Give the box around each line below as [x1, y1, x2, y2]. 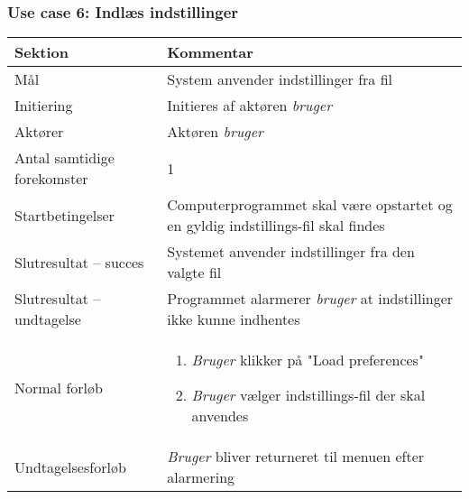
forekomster [14, 168, 88, 189]
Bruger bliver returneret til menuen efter [167, 446, 425, 467]
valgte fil [167, 262, 222, 283]
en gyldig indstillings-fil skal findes [167, 215, 385, 236]
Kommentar [167, 42, 253, 63]
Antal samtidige [14, 147, 115, 169]
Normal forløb [14, 377, 103, 399]
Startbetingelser [14, 204, 115, 226]
